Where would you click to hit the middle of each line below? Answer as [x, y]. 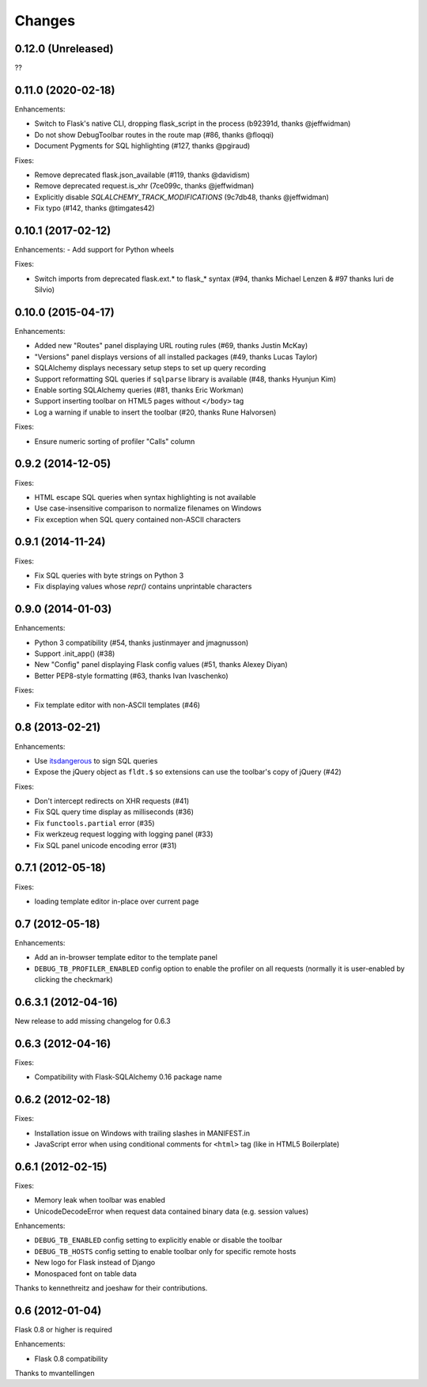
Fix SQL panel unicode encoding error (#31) [106, 845]
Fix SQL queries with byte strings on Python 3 [109, 575]
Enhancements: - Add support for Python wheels [94, 250]
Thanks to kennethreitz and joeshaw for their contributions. [111, 1288]
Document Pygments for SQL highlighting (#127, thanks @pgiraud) [142, 146]
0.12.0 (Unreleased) [64, 49]
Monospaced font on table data [86, 1273]
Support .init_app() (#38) [75, 654]
